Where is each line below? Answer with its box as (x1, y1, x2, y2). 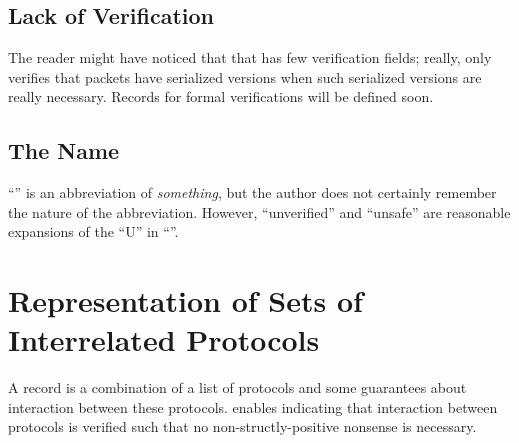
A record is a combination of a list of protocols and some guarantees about (8, 377, 467, 398)
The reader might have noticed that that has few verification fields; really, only (8, 47, 492, 68)
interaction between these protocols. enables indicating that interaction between (8, 396, 498, 417)
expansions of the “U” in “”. (8, 221, 179, 242)
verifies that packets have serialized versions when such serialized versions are (8, 66, 482, 87)
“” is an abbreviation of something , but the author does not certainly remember (8, 182, 497, 203)
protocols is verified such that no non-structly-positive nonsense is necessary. (8, 416, 477, 437)
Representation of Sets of (8, 280, 363, 321)
